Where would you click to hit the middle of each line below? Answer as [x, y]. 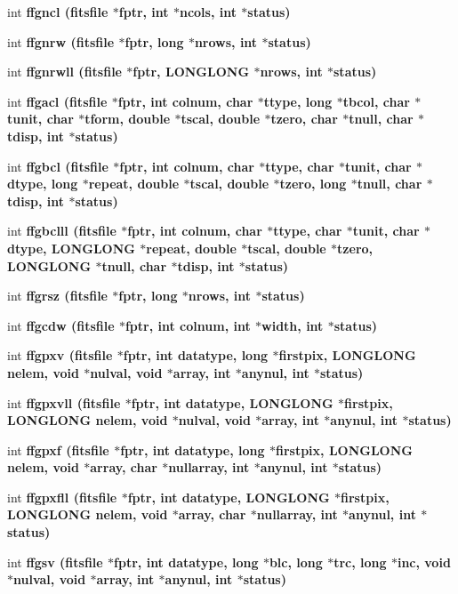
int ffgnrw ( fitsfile [61, 41]
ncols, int [208, 12]
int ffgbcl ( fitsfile [58, 166]
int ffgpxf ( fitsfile [58, 450]
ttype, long [298, 101]
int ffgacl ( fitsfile [57, 101]
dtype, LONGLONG [71, 248]
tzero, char [304, 119]
